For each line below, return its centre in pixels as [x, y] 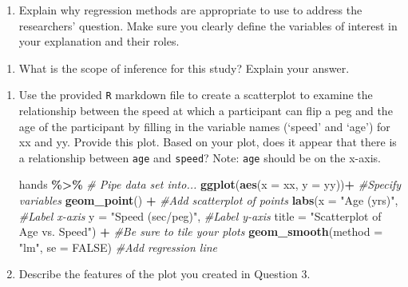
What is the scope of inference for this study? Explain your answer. [184, 68]
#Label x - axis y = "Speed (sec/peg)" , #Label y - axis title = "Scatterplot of [200, 215]
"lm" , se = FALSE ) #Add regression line [118, 247]
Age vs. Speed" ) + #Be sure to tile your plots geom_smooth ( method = [201, 231]
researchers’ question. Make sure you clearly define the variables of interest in [208, 25]
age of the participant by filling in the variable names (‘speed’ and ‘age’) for [204, 126]
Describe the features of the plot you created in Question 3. [164, 274]
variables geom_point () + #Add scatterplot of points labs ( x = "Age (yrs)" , [208, 200]
